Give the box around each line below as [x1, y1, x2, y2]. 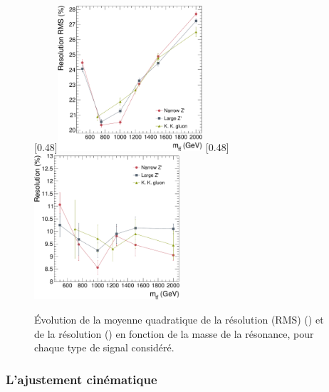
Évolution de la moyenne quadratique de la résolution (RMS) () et [34, 312, 324, 327]
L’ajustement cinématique [6, 370, 157, 388]
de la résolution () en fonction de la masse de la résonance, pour [34, 326, 314, 341]
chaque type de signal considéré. [34, 340, 174, 355]
